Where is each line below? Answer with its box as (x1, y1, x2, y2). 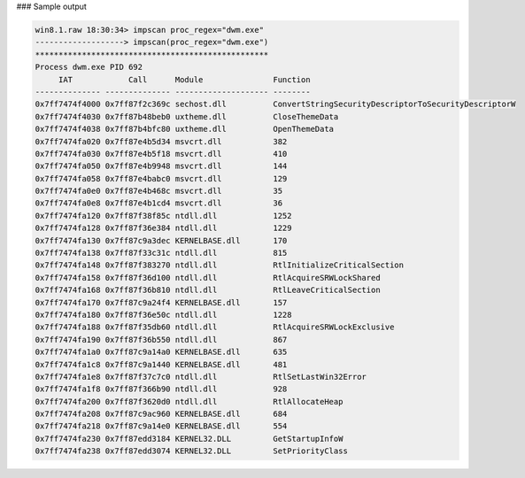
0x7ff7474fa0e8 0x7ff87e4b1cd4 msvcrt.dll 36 (35, 198, 283, 208)
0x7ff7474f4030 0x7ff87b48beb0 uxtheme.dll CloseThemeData (35, 112, 339, 121)
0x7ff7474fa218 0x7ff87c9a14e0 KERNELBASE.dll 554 (35, 421, 288, 431)
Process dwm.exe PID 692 (35, 62, 143, 73)
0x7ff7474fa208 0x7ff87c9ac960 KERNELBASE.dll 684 (35, 409, 288, 420)
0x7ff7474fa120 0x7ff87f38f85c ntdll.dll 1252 (35, 211, 292, 220)
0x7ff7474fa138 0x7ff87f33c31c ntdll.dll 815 (35, 248, 288, 258)
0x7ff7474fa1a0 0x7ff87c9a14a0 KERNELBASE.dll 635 (35, 347, 288, 358)
